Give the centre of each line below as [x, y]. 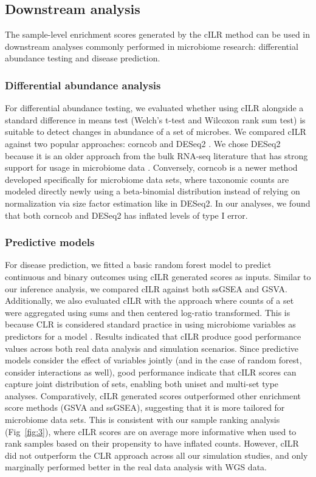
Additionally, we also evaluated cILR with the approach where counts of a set [149, 300]
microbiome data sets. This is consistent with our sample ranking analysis [143, 420]
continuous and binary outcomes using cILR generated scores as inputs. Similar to [158, 276]
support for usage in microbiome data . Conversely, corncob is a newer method [151, 167]
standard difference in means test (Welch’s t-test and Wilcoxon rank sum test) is [155, 119]
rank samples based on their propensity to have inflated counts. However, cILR [152, 443]
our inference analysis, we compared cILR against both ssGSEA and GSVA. [146, 288]
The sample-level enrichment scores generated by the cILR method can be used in [158, 34]
